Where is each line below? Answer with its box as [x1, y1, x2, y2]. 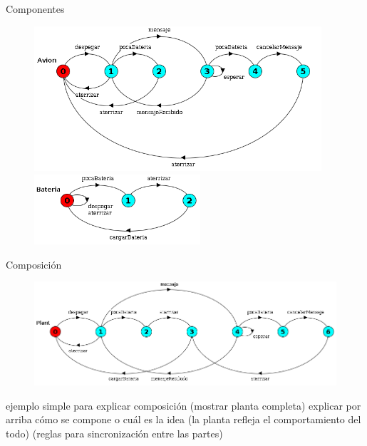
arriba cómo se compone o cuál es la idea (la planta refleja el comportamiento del [6, 412, 361, 427]
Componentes [6, 1, 65, 16]
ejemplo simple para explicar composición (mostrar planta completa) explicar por [6, 398, 361, 413]
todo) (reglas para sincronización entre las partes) [6, 426, 223, 441]
